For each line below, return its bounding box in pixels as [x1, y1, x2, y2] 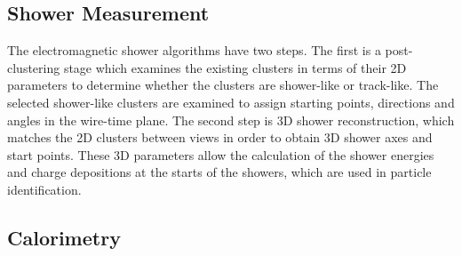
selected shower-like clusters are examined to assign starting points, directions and [7, 92, 455, 111]
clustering [7, 58, 60, 76]
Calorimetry [7, 223, 121, 251]
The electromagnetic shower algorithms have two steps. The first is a [7, 41, 381, 60]
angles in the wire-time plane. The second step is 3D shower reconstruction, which [7, 110, 455, 129]
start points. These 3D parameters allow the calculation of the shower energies [7, 145, 434, 164]
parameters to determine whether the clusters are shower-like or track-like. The [7, 76, 439, 94]
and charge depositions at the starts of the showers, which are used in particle [7, 163, 432, 181]
